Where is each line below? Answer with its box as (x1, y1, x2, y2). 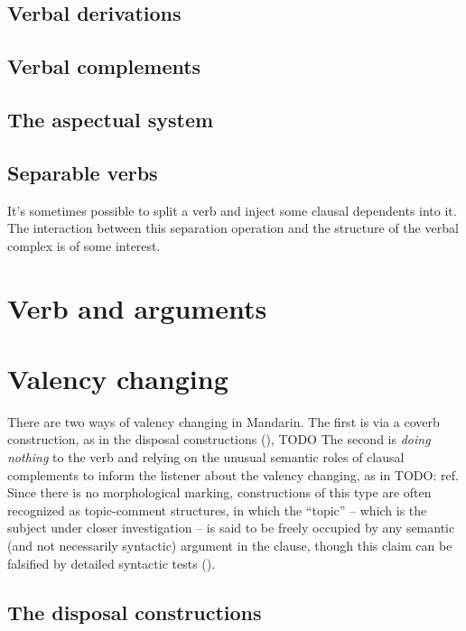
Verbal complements (7, 52, 201, 80)
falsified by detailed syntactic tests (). (7, 553, 216, 572)
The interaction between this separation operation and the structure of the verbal (7, 218, 459, 237)
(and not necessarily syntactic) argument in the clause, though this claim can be (7, 535, 452, 554)
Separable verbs (7, 158, 158, 186)
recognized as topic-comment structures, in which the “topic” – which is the (7, 500, 427, 519)
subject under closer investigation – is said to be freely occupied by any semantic (7, 518, 455, 537)
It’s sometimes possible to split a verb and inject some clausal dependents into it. (7, 200, 457, 219)
